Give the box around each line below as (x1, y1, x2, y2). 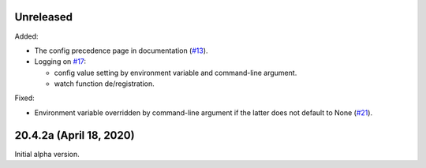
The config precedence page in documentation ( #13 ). (34, 46, 208, 55)
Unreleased (14, 10, 73, 24)
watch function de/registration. (54, 79, 155, 88)
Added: (14, 32, 39, 41)
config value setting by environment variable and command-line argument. (54, 68, 297, 77)
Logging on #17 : (34, 57, 87, 66)
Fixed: (14, 93, 35, 103)
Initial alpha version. (14, 149, 80, 159)
